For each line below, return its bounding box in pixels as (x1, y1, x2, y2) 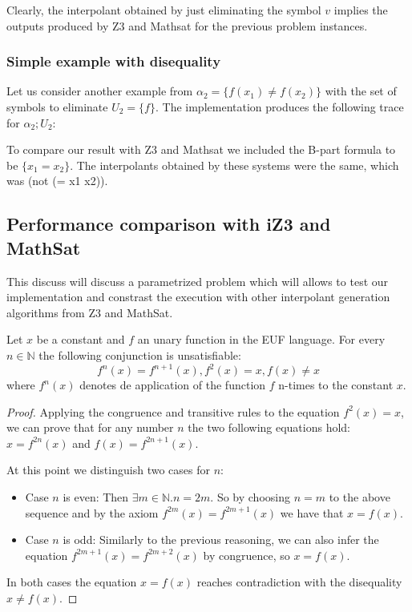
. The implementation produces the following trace (155, 99, 404, 115)
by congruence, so (203, 546, 290, 563)
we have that (280, 504, 344, 521)
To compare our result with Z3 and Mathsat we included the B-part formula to (6, 141, 396, 158)
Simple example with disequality (6, 51, 221, 71)
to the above (329, 489, 390, 505)
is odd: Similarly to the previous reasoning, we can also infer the (63, 531, 379, 548)
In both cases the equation (6, 574, 137, 590)
